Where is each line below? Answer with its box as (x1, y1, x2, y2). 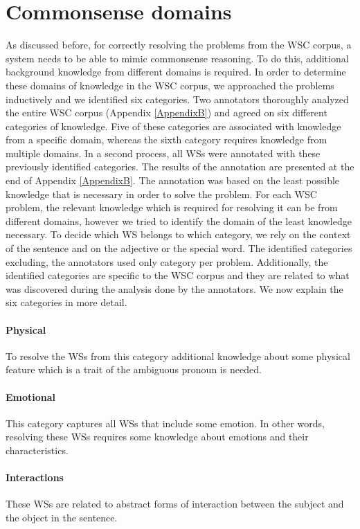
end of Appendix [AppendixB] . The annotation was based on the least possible (6, 173, 340, 188)
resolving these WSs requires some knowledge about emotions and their (6, 429, 309, 444)
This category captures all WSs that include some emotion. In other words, (6, 415, 325, 430)
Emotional (6, 389, 56, 404)
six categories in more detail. (6, 295, 127, 310)
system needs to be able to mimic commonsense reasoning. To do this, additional (6, 51, 349, 65)
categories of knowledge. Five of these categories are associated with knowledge (6, 118, 341, 133)
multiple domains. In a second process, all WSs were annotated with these (6, 145, 321, 160)
